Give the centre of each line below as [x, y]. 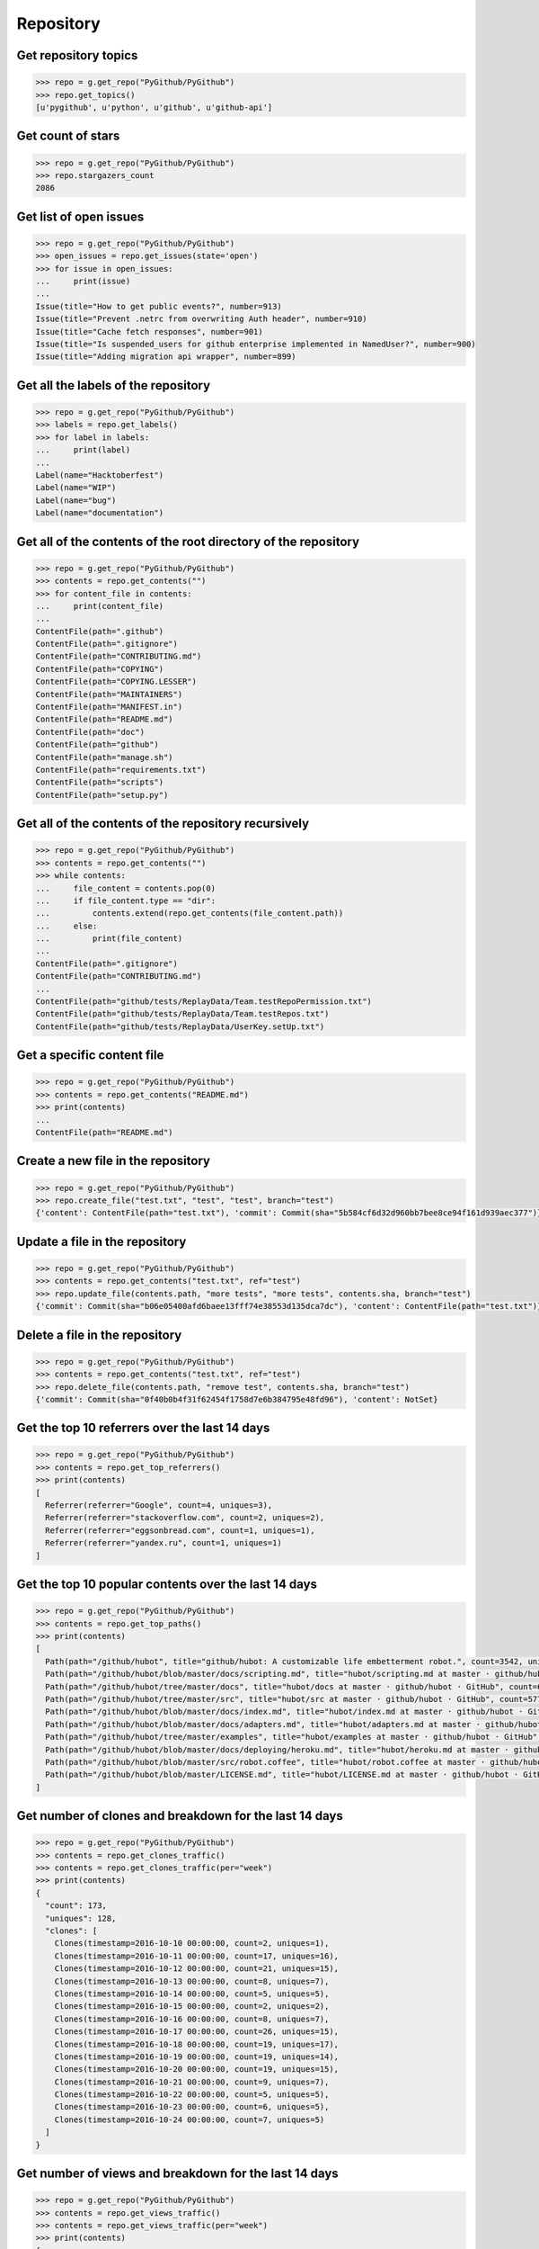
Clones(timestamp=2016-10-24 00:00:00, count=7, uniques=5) [190, 2119]
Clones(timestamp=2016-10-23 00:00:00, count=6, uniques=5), [192, 2107]
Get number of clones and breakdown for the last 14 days [180, 1816]
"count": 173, [76, 1906]
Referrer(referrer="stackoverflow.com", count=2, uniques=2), [185, 1518]
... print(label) [83, 450]
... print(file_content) [109, 939]
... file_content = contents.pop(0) [125, 888]
